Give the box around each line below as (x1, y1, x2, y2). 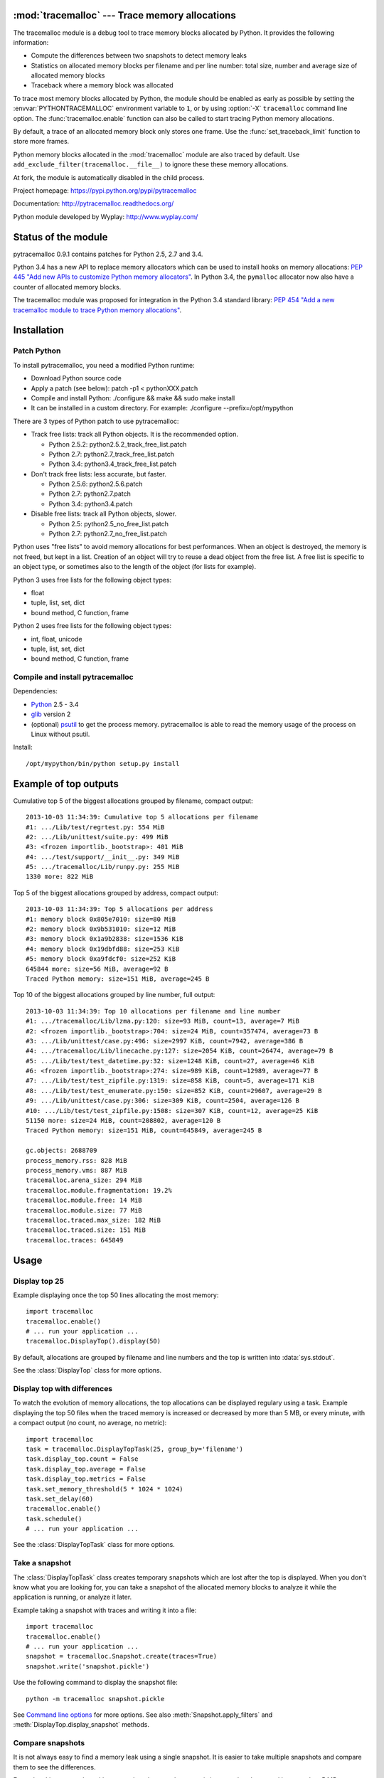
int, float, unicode (31, 634, 82, 643)
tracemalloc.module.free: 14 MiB (26, 1196, 142, 1205)
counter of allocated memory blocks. (13, 282, 122, 291)
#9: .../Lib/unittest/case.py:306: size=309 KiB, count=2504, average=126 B (26, 1097, 300, 1105)
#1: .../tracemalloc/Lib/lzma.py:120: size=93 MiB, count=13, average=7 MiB (26, 1017, 300, 1026)
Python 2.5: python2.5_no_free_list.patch (48, 519, 169, 528)
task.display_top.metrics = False (26, 1475, 146, 1483)
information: (13, 38, 49, 46)
